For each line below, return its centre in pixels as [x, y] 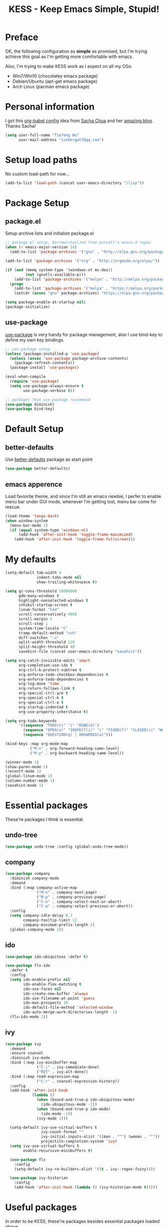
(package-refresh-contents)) [44, 363]
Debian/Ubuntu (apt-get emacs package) [55, 81]
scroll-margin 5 [35, 619]
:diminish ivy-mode [30, 1058]
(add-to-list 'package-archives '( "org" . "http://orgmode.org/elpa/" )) [82, 261]
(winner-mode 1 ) [22, 762]
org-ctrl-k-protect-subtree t [50, 670]
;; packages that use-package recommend [48, 400]
